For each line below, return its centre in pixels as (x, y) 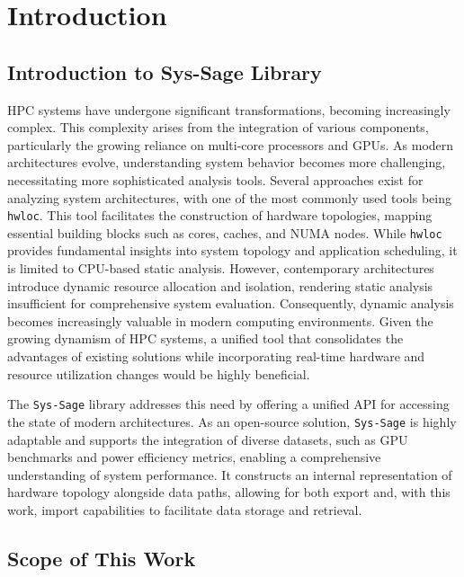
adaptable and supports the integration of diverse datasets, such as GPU (208, 439)
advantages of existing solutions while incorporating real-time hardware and (216, 356)
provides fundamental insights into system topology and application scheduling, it (232, 250)
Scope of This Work (102, 558)
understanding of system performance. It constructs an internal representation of (230, 474)
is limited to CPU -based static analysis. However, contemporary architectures (221, 268)
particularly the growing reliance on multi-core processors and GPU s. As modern (231, 144)
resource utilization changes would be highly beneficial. (159, 373)
